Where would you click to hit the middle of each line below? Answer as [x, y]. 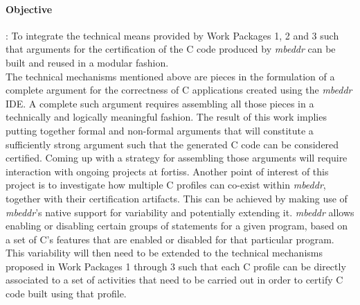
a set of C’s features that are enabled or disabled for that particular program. [170, 239]
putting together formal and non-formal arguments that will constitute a [160, 130]
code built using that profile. [66, 294]
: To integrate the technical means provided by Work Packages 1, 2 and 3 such [172, 35]
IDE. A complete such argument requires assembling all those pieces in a [160, 103]
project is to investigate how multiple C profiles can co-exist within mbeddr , [166, 185]
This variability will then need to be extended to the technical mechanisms [164, 253]
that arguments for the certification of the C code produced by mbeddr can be [171, 49]
